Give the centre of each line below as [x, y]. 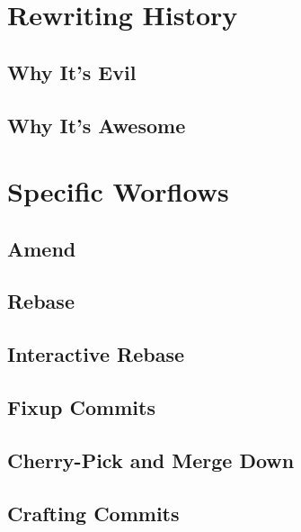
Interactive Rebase [96, 354]
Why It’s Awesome [97, 125]
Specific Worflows [118, 191]
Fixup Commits [81, 407]
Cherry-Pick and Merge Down [151, 460]
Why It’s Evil [72, 72]
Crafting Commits [93, 513]
